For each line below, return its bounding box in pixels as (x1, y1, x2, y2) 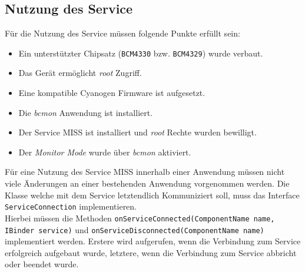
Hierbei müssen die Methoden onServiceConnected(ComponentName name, (5, 211, 275, 224)
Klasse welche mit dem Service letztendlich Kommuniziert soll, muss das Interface (5, 188, 300, 201)
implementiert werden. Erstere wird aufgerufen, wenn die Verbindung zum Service (5, 235, 301, 247)
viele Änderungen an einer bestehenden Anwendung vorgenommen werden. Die (5, 177, 290, 190)
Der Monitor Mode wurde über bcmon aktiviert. (18, 145, 191, 158)
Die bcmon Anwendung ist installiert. (18, 106, 153, 118)
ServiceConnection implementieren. (5, 200, 137, 213)
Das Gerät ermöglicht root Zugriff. (18, 67, 142, 79)
